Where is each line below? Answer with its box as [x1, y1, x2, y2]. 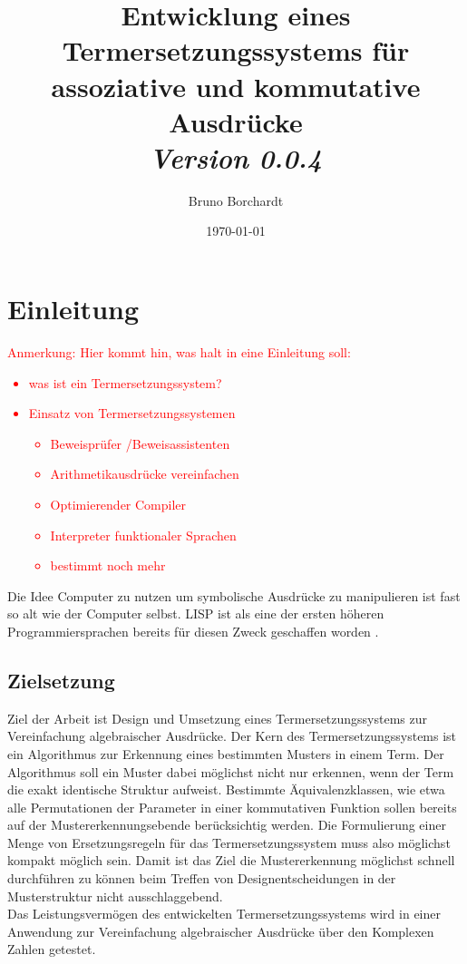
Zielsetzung [7, 666, 115, 694]
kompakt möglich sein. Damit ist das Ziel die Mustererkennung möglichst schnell [7, 851, 455, 870]
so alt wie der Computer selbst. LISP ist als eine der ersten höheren [7, 604, 384, 623]
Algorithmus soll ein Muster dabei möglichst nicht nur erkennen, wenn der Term [7, 762, 454, 781]
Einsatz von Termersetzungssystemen [28, 404, 236, 423]
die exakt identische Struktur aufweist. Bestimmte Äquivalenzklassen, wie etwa [7, 780, 445, 799]
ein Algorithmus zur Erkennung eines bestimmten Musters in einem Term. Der [7, 744, 444, 763]
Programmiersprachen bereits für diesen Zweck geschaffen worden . [7, 621, 379, 640]
